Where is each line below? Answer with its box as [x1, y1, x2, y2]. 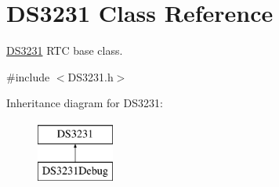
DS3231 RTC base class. [6, 42, 123, 59]
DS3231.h [67, 68, 114, 85]
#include [6, 68, 50, 85]
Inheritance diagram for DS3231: [6, 95, 163, 111]
